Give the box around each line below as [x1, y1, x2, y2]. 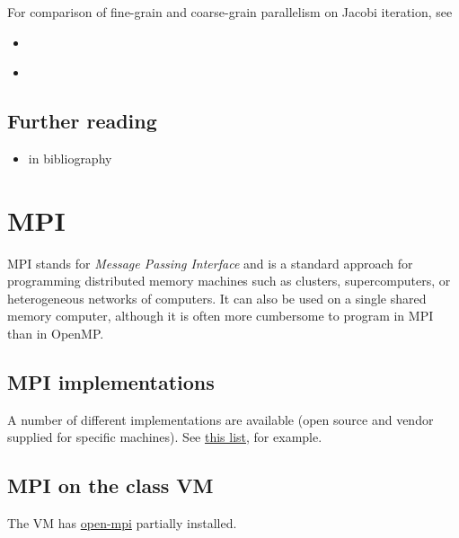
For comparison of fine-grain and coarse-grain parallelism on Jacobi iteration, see [7, 3, 453, 21]
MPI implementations [7, 368, 215, 396]
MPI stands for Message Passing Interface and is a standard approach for [7, 253, 413, 272]
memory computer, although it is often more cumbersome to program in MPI [7, 306, 434, 325]
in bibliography [28, 148, 112, 167]
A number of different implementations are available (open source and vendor [7, 410, 434, 428]
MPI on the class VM [7, 472, 214, 499]
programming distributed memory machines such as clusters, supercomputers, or [7, 271, 451, 290]
